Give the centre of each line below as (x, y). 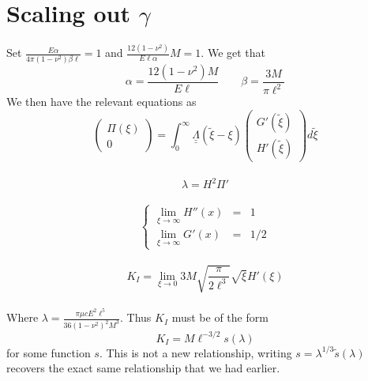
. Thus (135, 317)
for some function (49, 352)
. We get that (233, 53)
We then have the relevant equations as (101, 102)
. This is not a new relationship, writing (195, 352)
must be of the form (220, 317)
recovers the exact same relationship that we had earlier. (143, 368)
